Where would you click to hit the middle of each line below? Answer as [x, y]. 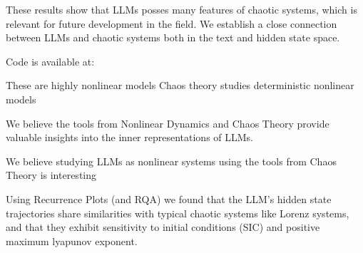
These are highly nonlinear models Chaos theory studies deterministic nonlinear [180, 85]
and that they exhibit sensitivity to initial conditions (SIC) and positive [163, 227]
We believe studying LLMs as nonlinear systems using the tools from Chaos [171, 161]
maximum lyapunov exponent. [72, 241]
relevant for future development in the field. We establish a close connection [172, 23]
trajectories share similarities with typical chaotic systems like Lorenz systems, [178, 213]
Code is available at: [50, 61]
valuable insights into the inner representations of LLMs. [130, 137]
